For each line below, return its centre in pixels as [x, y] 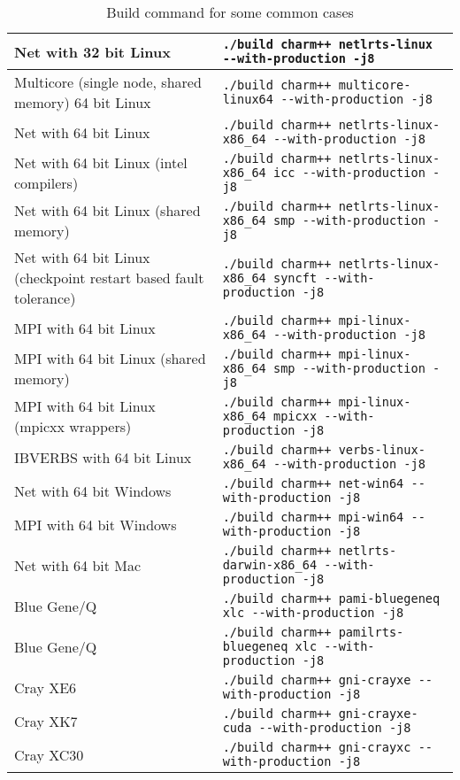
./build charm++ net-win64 [313, 483]
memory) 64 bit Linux [83, 102]
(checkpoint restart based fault [109, 278]
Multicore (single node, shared [108, 82]
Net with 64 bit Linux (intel [101, 162]
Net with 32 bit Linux [92, 51]
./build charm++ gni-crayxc [317, 747]
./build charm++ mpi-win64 [313, 517]
